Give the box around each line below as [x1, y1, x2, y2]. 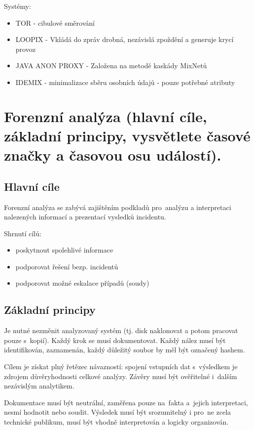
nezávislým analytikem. [4, 381, 74, 391]
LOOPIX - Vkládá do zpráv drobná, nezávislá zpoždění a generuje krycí [15, 34, 234, 44]
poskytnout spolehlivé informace [15, 245, 113, 255]
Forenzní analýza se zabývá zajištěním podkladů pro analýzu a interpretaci [4, 202, 231, 212]
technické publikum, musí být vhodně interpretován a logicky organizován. [4, 417, 229, 427]
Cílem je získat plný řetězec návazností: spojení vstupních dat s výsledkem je [4, 361, 238, 372]
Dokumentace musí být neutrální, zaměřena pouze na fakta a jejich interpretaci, [4, 397, 248, 407]
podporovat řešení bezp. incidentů [15, 261, 118, 271]
